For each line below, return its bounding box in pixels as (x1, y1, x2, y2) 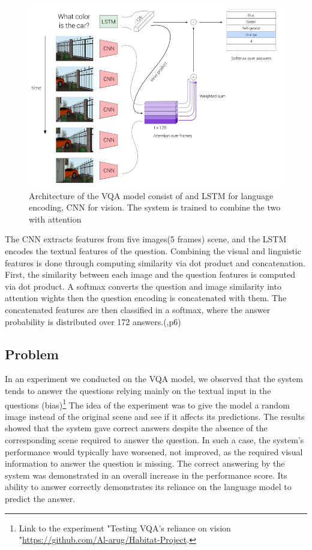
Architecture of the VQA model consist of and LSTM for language (29, 189, 274, 202)
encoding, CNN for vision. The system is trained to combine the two (29, 201, 281, 214)
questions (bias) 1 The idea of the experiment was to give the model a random (5, 396, 290, 411)
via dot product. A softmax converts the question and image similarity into (5, 279, 281, 292)
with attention (29, 212, 82, 225)
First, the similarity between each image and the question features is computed (5, 268, 296, 281)
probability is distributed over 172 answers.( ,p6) (5, 315, 181, 327)
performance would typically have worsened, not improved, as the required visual (5, 445, 303, 458)
